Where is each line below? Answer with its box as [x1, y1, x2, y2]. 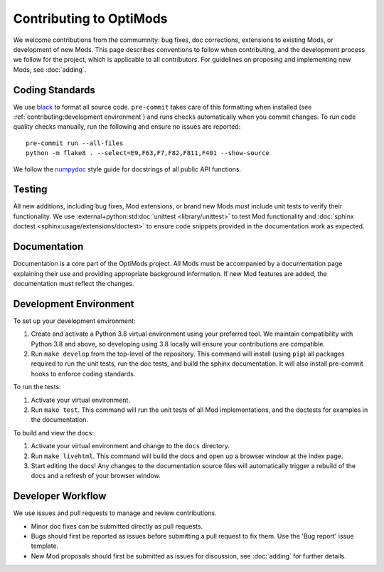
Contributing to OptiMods [13, 11, 168, 26]
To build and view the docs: [13, 428, 94, 437]
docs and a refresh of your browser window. [31, 472, 161, 480]
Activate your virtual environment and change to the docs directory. [31, 442, 230, 450]
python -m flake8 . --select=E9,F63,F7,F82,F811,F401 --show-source [26, 149, 270, 157]
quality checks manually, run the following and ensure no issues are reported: [13, 122, 241, 131]
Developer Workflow [13, 490, 107, 502]
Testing [13, 184, 48, 196]
